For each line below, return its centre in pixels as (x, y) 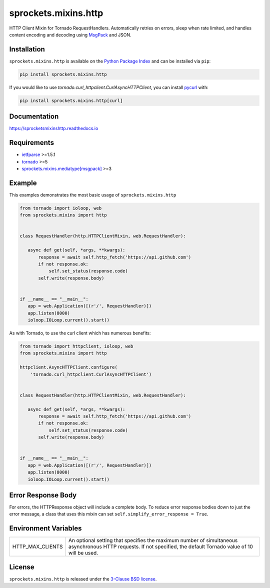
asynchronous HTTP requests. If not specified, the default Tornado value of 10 (161, 546)
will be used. (83, 553)
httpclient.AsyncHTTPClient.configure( (68, 367)
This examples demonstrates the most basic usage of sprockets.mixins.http (93, 194)
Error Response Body (43, 495)
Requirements (32, 143)
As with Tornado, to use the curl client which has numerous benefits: (80, 333)
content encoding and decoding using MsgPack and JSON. (70, 34)
